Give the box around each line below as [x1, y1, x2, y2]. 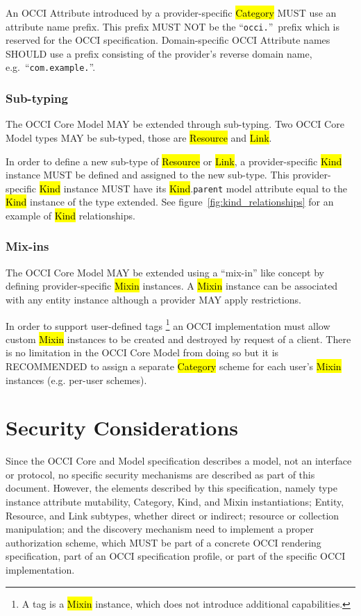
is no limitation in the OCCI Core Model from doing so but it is [6, 345, 279, 360]
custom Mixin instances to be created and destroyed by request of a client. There [6, 331, 351, 346]
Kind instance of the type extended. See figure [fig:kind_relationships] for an [6, 194, 334, 209]
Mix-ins [6, 238, 49, 255]
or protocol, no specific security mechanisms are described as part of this [6, 467, 315, 481]
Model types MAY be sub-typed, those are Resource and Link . [6, 130, 272, 144]
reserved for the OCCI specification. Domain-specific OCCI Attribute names [6, 33, 330, 47]
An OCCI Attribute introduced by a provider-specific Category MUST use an [6, 6, 337, 19]
